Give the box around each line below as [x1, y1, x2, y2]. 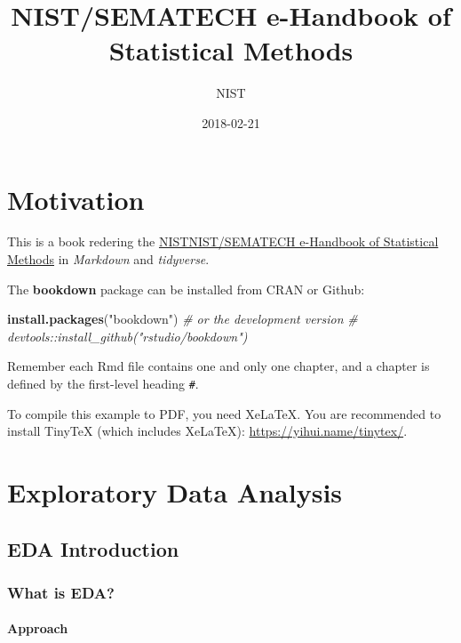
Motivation [7, 181, 145, 217]
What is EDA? [7, 581, 115, 603]
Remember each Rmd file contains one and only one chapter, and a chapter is [7, 357, 430, 375]
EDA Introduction [7, 534, 179, 562]
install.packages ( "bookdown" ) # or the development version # [7, 309, 358, 328]
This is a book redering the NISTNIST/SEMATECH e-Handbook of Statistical [7, 232, 439, 251]
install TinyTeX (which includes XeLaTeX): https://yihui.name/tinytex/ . [7, 422, 408, 440]
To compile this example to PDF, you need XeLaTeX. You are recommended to [7, 404, 441, 422]
